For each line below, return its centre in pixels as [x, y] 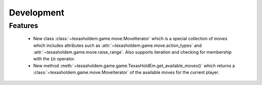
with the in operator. [54, 59]
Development [37, 13]
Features [24, 26]
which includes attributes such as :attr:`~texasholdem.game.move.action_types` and [117, 45]
